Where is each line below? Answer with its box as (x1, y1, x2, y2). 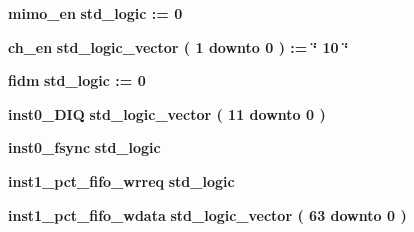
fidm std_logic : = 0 (8, 70, 146, 91)
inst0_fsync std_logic (8, 137, 161, 158)
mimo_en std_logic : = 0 (8, 3, 183, 23)
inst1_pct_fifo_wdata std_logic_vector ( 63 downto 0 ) (8, 204, 407, 225)
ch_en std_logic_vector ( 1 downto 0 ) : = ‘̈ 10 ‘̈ (8, 36, 349, 57)
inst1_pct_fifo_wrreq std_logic (8, 170, 235, 191)
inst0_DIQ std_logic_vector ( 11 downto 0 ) (8, 103, 326, 124)
